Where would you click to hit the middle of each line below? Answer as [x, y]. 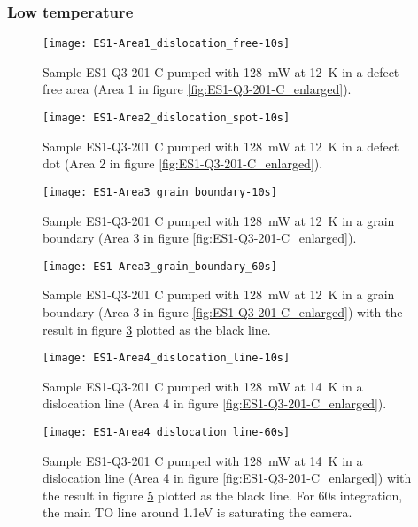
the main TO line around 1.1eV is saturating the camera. [197, 512]
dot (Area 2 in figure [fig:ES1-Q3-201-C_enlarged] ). [183, 163]
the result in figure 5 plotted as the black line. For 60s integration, [223, 495]
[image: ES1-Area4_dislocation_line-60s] [166, 433]
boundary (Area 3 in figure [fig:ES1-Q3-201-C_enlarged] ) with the [223, 312]
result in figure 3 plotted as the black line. [157, 329]
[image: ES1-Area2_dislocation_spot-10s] [166, 118]
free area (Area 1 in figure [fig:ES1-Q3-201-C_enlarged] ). [197, 89]
